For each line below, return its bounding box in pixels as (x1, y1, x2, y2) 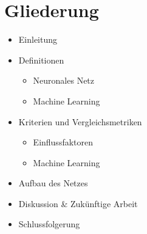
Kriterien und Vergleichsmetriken (18, 115, 142, 128)
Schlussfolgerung (18, 218, 80, 230)
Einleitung (18, 33, 58, 46)
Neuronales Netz (33, 74, 95, 87)
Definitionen (18, 53, 64, 66)
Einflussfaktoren (33, 136, 94, 148)
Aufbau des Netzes (18, 177, 88, 189)
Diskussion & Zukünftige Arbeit (18, 197, 138, 210)
